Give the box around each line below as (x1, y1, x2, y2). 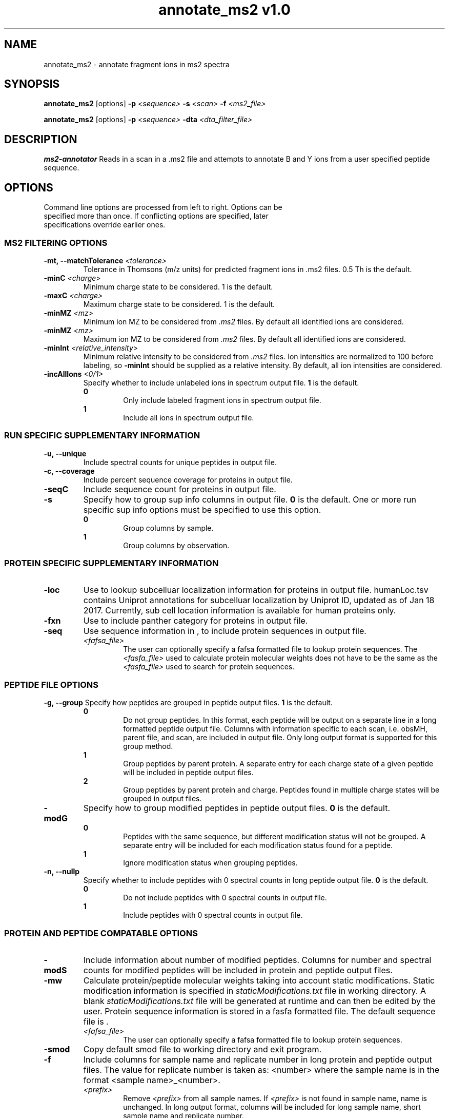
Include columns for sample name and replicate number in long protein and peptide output (83, 1054, 432, 1065)
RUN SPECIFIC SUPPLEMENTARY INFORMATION (4, 430, 200, 441)
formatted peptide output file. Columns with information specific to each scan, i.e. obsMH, (123, 724, 427, 734)
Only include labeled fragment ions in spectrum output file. (123, 395, 321, 404)
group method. (123, 742, 173, 751)
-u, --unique (44, 449, 87, 458)
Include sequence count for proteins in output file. (83, 484, 276, 494)
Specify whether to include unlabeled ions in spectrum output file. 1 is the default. (83, 378, 359, 387)
